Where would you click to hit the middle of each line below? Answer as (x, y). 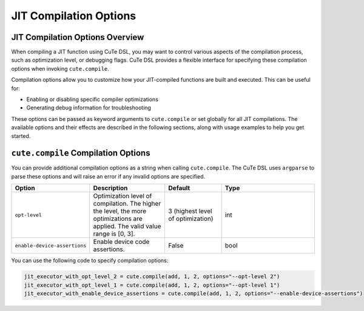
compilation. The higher (127, 204)
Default (179, 188)
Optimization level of (123, 196)
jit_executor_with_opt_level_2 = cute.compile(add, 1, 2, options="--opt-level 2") (152, 277)
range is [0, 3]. (114, 234)
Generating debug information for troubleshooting (89, 108)
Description (110, 188)
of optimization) (191, 219)
